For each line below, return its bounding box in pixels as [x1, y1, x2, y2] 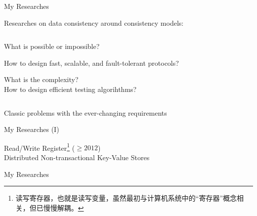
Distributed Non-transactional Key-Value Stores [4, 152, 150, 162]
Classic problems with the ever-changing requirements [4, 107, 167, 118]
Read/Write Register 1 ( [4, 141, 75, 153]
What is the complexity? [4, 74, 79, 85]
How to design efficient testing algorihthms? [4, 84, 137, 94]
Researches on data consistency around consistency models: [4, 17, 184, 28]
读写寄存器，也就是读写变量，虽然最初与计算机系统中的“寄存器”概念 [15, 193, 237, 203]
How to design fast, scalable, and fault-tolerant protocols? [4, 57, 179, 68]
